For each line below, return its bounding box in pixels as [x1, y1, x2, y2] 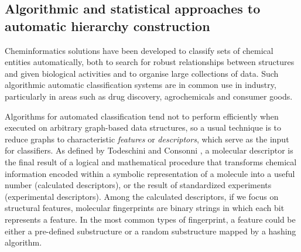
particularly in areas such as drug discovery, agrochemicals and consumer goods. [5, 90, 293, 102]
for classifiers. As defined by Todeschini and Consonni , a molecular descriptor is [5, 144, 293, 156]
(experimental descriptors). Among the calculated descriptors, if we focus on [5, 190, 279, 202]
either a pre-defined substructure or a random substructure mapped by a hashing [5, 224, 296, 237]
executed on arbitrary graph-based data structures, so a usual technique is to [5, 121, 282, 134]
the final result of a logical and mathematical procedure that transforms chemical [5, 155, 297, 168]
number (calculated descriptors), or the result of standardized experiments [5, 179, 272, 191]
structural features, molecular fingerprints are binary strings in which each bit [5, 202, 285, 214]
